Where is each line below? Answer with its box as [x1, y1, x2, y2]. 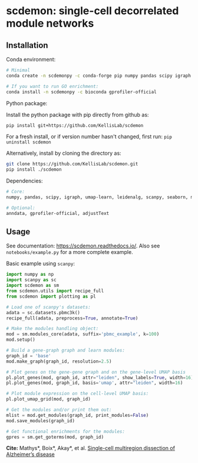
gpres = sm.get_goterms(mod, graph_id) [6, 434, 104, 440]
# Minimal [6, 67, 31, 73]
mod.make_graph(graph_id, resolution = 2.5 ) [6, 358, 112, 364]
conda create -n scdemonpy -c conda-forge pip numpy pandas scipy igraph [6, 73, 192, 79]
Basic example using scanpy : [6, 260, 75, 267]
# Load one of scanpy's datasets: [6, 304, 91, 310]
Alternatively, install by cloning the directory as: [6, 149, 122, 157]
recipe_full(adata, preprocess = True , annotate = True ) [6, 315, 138, 321]
